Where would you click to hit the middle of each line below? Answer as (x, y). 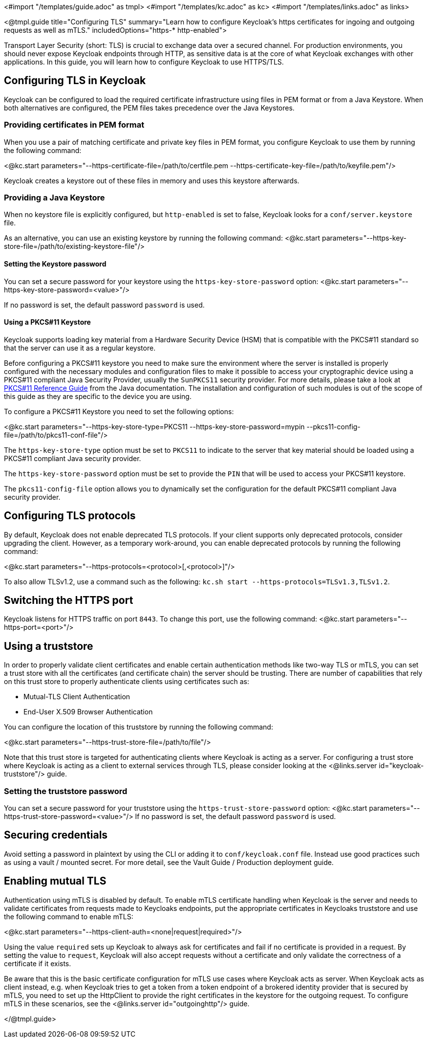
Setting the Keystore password (55, 264)
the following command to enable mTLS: (69, 916)
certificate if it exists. (38, 963)
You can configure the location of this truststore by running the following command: (139, 727)
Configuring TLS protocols (70, 516)
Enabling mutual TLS (55, 881)
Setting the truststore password (66, 791)
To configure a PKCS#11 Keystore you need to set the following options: (119, 411)
